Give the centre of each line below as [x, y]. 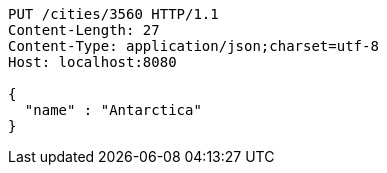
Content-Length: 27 [84, 30]
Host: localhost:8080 [92, 62]
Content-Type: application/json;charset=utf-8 [193, 46]
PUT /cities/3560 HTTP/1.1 [113, 14]
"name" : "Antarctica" [113, 110]
